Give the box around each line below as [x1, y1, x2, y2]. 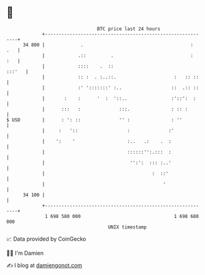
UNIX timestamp [107, 224, 147, 230]
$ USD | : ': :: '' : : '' [6, 116, 183, 123]
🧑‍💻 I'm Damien [6, 249, 44, 257]
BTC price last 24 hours [97, 26, 161, 32]
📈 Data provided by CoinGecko [6, 235, 87, 243]
